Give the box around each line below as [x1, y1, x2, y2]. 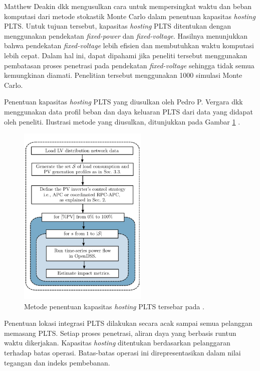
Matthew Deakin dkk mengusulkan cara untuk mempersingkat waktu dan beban [4, 1, 251, 11]
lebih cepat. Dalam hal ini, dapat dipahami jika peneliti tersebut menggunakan [4, 50, 247, 60]
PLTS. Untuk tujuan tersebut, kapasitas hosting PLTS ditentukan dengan [4, 21, 231, 31]
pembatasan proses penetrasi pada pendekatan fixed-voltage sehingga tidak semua [4, 60, 254, 70]
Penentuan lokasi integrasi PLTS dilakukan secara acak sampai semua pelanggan [4, 318, 252, 328]
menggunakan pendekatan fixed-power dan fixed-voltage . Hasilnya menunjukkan [4, 30, 247, 41]
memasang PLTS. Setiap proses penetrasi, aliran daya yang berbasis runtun [4, 327, 236, 338]
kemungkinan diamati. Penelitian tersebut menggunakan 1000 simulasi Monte [4, 70, 242, 80]
